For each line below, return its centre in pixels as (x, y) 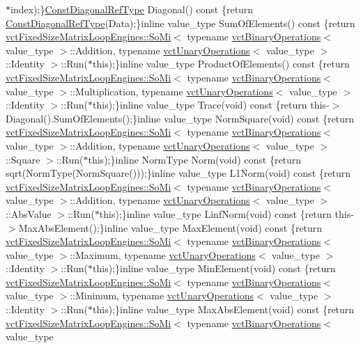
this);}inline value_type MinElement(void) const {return (214, 268)
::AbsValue (29, 213)
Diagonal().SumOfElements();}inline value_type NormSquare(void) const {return (180, 118)
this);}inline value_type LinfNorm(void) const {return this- (226, 213)
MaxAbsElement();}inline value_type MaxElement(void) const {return (170, 227)
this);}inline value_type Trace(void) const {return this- (211, 105)
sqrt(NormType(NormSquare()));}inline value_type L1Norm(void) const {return (178, 173)
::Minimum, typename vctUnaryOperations (162, 295)
